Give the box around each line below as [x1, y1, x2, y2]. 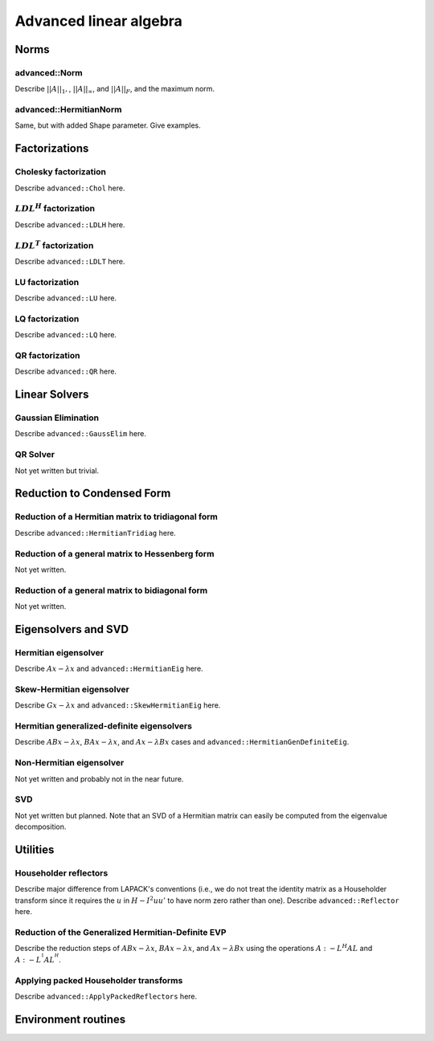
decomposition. [14, 822, 67, 831]
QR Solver [14, 449, 55, 460]
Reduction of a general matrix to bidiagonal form [14, 585, 208, 596]
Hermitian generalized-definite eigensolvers [14, 721, 193, 732]
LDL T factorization [14, 239, 94, 251]
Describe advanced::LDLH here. [14, 219, 125, 229]
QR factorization [14, 349, 80, 361]
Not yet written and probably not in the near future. [14, 774, 184, 783]
